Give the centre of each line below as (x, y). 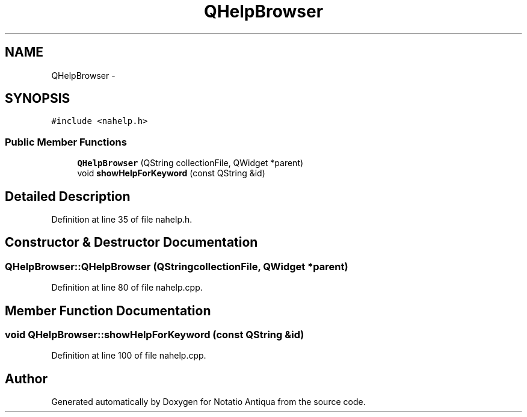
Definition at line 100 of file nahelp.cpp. (129, 356)
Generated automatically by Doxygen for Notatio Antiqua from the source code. (208, 402)
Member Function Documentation (108, 310)
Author (26, 378)
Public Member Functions (66, 142)
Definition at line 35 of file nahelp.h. (122, 220)
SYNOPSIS (38, 99)
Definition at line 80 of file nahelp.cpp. (127, 288)
